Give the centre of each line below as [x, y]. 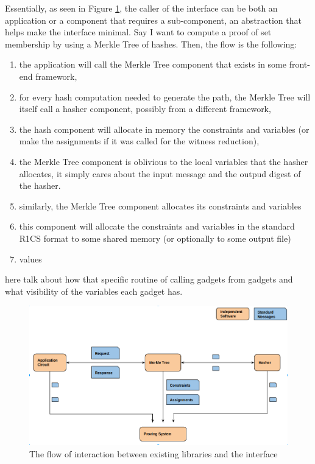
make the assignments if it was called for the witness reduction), [139, 141]
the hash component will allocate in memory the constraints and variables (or [164, 129]
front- [299, 64]
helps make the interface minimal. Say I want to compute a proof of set [138, 32]
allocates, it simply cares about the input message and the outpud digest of [160, 173]
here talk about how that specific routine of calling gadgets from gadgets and [149, 279]
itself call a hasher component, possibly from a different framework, [145, 109]
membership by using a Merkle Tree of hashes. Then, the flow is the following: [151, 44]
